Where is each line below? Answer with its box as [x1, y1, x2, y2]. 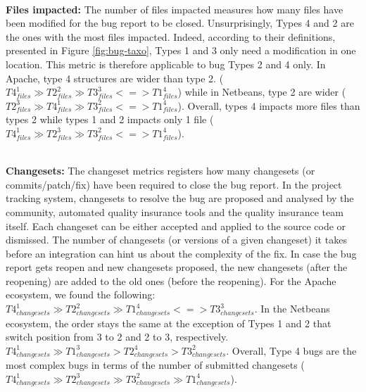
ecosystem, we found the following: [6, 287, 156, 302]
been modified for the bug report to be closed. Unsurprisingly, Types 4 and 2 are [6, 15, 354, 30]
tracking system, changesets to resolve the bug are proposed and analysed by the [6, 191, 354, 206]
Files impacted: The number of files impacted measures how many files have [6, 1, 343, 16]
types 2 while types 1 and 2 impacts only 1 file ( [6, 112, 214, 127]
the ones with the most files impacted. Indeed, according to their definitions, [6, 29, 336, 44]
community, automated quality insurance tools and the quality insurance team [6, 204, 343, 219]
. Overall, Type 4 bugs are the [226, 343, 357, 358]
